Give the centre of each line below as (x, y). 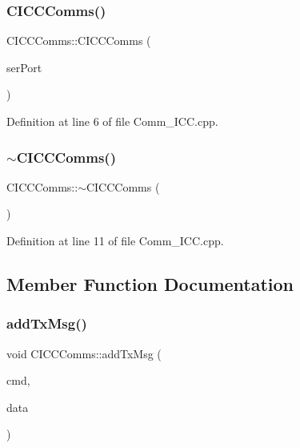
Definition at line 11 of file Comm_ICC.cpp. (115, 240)
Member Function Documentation (150, 283)
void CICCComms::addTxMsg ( (84, 353)
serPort (24, 67)
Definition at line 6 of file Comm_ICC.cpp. (112, 121)
